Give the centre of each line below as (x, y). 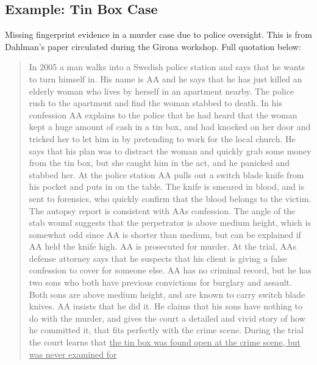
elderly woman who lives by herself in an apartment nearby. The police (162, 91)
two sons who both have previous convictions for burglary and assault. (160, 282)
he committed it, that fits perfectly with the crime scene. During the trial (166, 330)
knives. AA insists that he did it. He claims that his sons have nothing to (166, 306)
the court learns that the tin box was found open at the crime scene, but (165, 342)
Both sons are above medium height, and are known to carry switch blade (167, 294)
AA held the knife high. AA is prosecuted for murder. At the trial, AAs (163, 246)
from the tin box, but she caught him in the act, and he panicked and (159, 163)
